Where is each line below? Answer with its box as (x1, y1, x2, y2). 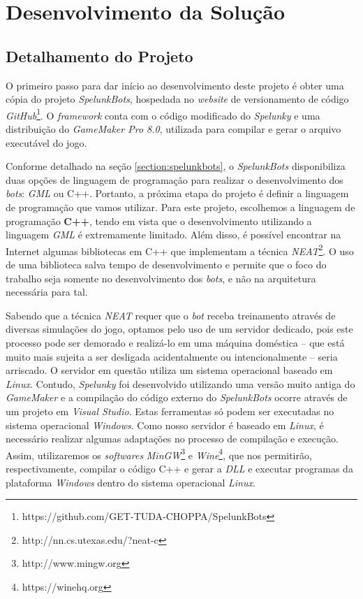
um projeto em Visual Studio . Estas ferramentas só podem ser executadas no (6, 403, 334, 418)
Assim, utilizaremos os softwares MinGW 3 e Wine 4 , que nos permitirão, (6, 445, 312, 462)
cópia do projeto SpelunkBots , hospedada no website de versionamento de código (6, 92, 349, 106)
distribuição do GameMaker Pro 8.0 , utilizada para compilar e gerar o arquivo (6, 122, 341, 136)
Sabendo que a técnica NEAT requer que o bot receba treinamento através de (6, 308, 336, 322)
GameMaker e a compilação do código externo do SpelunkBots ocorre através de (6, 390, 348, 405)
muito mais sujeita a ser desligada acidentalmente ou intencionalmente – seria (6, 349, 338, 363)
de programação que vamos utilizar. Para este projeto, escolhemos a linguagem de (6, 199, 355, 214)
